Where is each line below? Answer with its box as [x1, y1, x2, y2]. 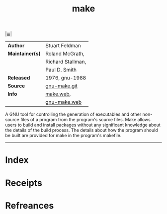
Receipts [5, 177, 42, 189]
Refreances [5, 200, 54, 211]
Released [7, 74, 30, 81]
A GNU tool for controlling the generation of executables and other [5, 111, 142, 117]
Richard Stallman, [45, 58, 86, 65]
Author [7, 42, 25, 49]
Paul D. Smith [45, 67, 77, 73]
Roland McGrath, [45, 50, 85, 57]
